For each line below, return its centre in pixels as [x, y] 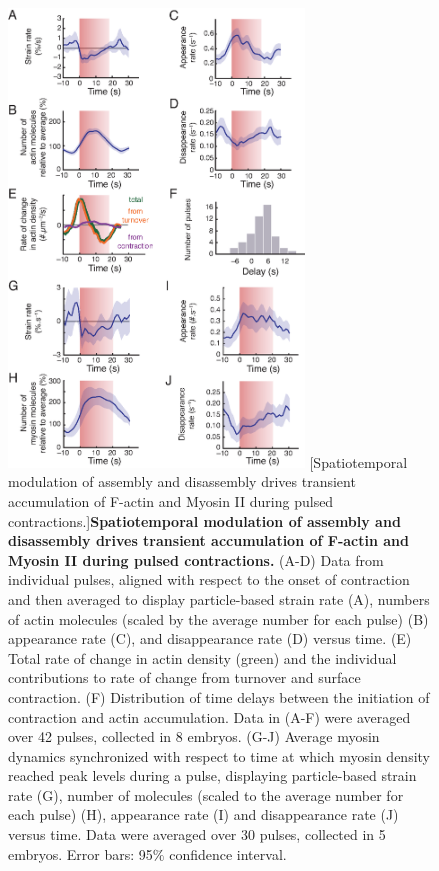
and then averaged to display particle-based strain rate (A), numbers [219, 598]
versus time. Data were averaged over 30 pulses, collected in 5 [197, 834]
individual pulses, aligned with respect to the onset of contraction [209, 579]
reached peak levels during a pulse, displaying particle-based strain [212, 775]
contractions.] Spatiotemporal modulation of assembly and [204, 520]
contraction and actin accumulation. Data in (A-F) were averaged [209, 716]
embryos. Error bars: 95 [80, 853]
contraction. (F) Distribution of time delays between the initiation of [219, 696]
